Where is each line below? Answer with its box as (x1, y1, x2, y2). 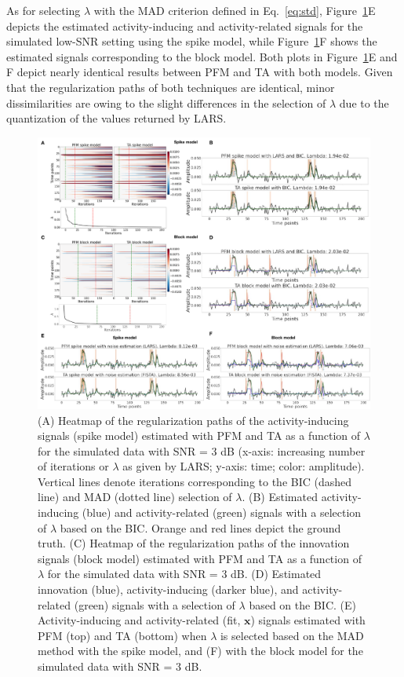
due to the (339, 94, 389, 111)
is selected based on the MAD (220, 627, 364, 643)
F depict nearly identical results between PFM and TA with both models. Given (6, 64, 393, 80)
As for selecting (6, 2, 81, 18)
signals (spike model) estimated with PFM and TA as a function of (38, 427, 361, 444)
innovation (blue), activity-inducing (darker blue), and (38, 581, 299, 598)
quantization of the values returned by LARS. (6, 110, 227, 126)
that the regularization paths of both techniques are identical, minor (6, 79, 335, 95)
